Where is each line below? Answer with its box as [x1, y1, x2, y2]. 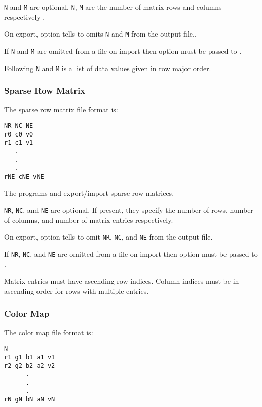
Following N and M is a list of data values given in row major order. [4, 62, 211, 73]
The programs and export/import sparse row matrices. [4, 187, 174, 198]
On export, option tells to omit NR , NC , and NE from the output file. [4, 231, 213, 242]
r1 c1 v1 [4, 139, 33, 147]
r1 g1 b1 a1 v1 [4, 354, 55, 361]
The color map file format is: [4, 327, 93, 337]
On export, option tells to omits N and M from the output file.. [4, 28, 197, 39]
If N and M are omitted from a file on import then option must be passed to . [4, 45, 242, 56]
